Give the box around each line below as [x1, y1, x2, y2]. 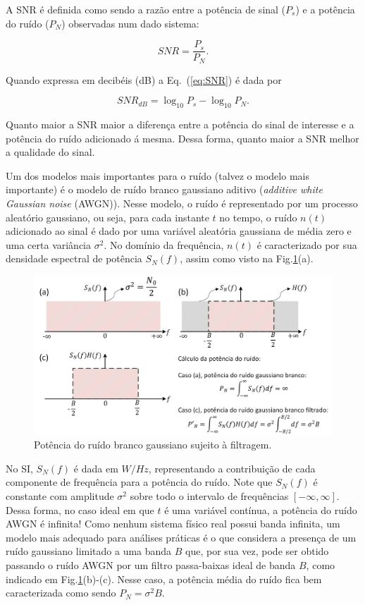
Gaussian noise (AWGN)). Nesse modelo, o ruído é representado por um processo [6, 196, 358, 211]
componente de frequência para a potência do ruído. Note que [6, 475, 273, 489]
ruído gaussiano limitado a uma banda [6, 544, 172, 558]
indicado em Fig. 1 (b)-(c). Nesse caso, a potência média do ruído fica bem [6, 571, 322, 586]
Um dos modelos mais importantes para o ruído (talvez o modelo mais [6, 168, 309, 183]
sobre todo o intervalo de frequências [130, 489, 289, 503]
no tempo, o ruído [219, 209, 297, 224]
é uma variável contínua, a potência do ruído [164, 502, 357, 517]
